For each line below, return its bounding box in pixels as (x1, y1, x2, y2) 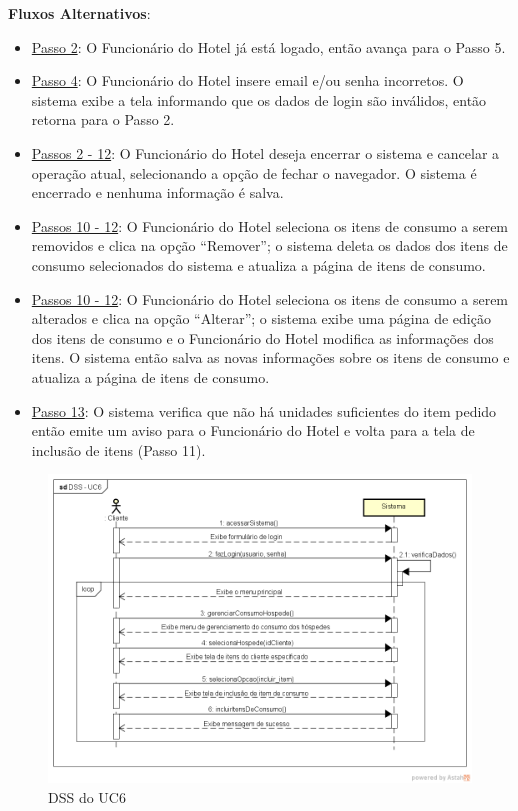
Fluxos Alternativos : (8, 3, 151, 23)
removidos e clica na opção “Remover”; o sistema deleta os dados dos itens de (31, 235, 508, 256)
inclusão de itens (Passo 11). (31, 439, 206, 460)
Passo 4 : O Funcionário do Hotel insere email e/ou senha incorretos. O (31, 70, 464, 91)
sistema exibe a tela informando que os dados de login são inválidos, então (31, 89, 487, 110)
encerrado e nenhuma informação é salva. (31, 182, 284, 203)
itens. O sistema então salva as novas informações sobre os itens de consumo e (31, 347, 510, 368)
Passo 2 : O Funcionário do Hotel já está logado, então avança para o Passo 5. (31, 36, 506, 57)
